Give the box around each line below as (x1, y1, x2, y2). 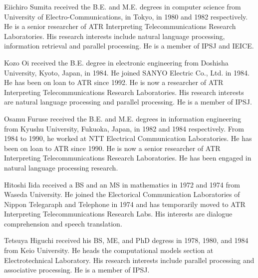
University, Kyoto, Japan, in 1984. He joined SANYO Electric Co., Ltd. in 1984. (4, 67, 250, 77)
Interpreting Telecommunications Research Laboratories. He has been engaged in (4, 152, 252, 163)
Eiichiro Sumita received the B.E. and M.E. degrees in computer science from (4, 1, 241, 11)
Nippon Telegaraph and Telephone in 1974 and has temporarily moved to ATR (4, 198, 246, 209)
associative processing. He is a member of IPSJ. (4, 264, 150, 275)
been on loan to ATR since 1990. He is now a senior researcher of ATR (4, 142, 221, 153)
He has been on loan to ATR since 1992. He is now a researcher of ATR (4, 77, 224, 87)
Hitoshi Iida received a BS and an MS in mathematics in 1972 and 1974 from (4, 179, 240, 189)
